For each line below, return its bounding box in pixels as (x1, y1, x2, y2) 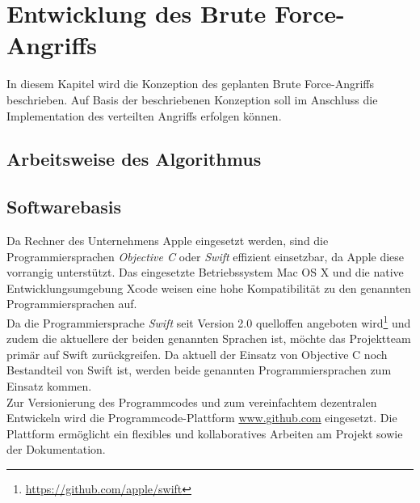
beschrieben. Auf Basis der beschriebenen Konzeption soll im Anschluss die (6, 91, 378, 108)
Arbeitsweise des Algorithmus (6, 146, 262, 171)
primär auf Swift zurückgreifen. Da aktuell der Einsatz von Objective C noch (6, 345, 388, 362)
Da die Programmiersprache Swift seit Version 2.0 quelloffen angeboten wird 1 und (6, 312, 411, 331)
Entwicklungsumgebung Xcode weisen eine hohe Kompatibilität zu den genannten (6, 279, 411, 296)
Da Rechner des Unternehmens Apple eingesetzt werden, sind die (6, 232, 329, 249)
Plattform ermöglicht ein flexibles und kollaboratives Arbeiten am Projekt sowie (6, 425, 403, 442)
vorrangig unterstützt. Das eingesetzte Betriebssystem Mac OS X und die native (6, 264, 404, 281)
